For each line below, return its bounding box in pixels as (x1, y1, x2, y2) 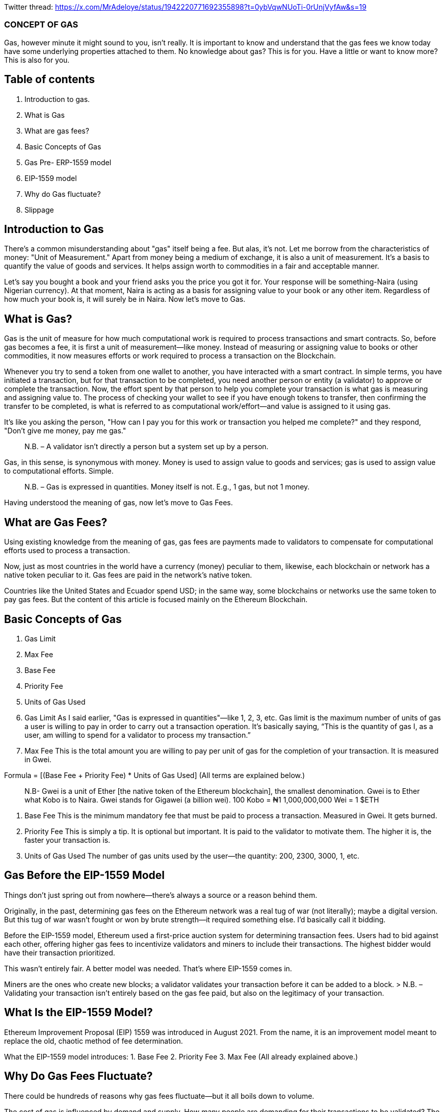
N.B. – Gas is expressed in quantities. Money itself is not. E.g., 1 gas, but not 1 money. (24, 482, 310, 492)
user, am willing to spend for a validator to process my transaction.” (24, 730, 251, 739)
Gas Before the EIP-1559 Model (4, 869, 165, 882)
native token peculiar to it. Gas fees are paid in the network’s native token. (4, 571, 252, 580)
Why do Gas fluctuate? (24, 189, 101, 198)
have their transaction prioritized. (4, 948, 115, 957)
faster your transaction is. (24, 835, 111, 844)
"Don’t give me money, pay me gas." (4, 426, 126, 435)
